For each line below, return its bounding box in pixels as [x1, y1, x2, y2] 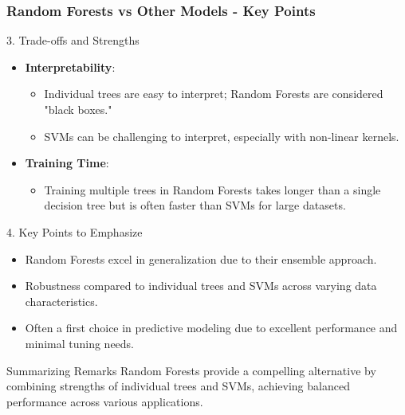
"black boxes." [44, 101, 112, 117]
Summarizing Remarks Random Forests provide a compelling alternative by [6, 362, 376, 378]
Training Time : [25, 155, 109, 171]
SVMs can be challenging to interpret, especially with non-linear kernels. [44, 127, 399, 144]
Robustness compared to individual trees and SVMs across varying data [25, 277, 377, 294]
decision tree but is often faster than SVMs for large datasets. [44, 197, 346, 213]
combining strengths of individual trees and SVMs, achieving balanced [6, 378, 350, 394]
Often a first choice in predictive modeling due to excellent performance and [25, 319, 398, 336]
